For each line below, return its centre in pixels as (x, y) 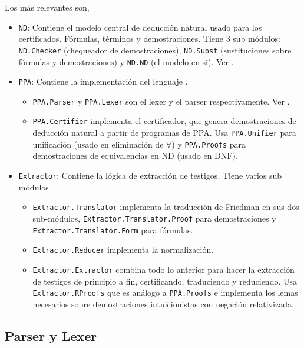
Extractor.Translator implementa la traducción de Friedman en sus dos (166, 207)
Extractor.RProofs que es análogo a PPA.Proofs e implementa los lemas (165, 292)
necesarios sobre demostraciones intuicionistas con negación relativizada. (163, 304)
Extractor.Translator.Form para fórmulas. (113, 230)
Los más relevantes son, (47, 7)
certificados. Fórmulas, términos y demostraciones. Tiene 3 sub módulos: (149, 39)
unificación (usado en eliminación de (98, 144)
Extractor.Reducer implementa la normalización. (123, 250)
